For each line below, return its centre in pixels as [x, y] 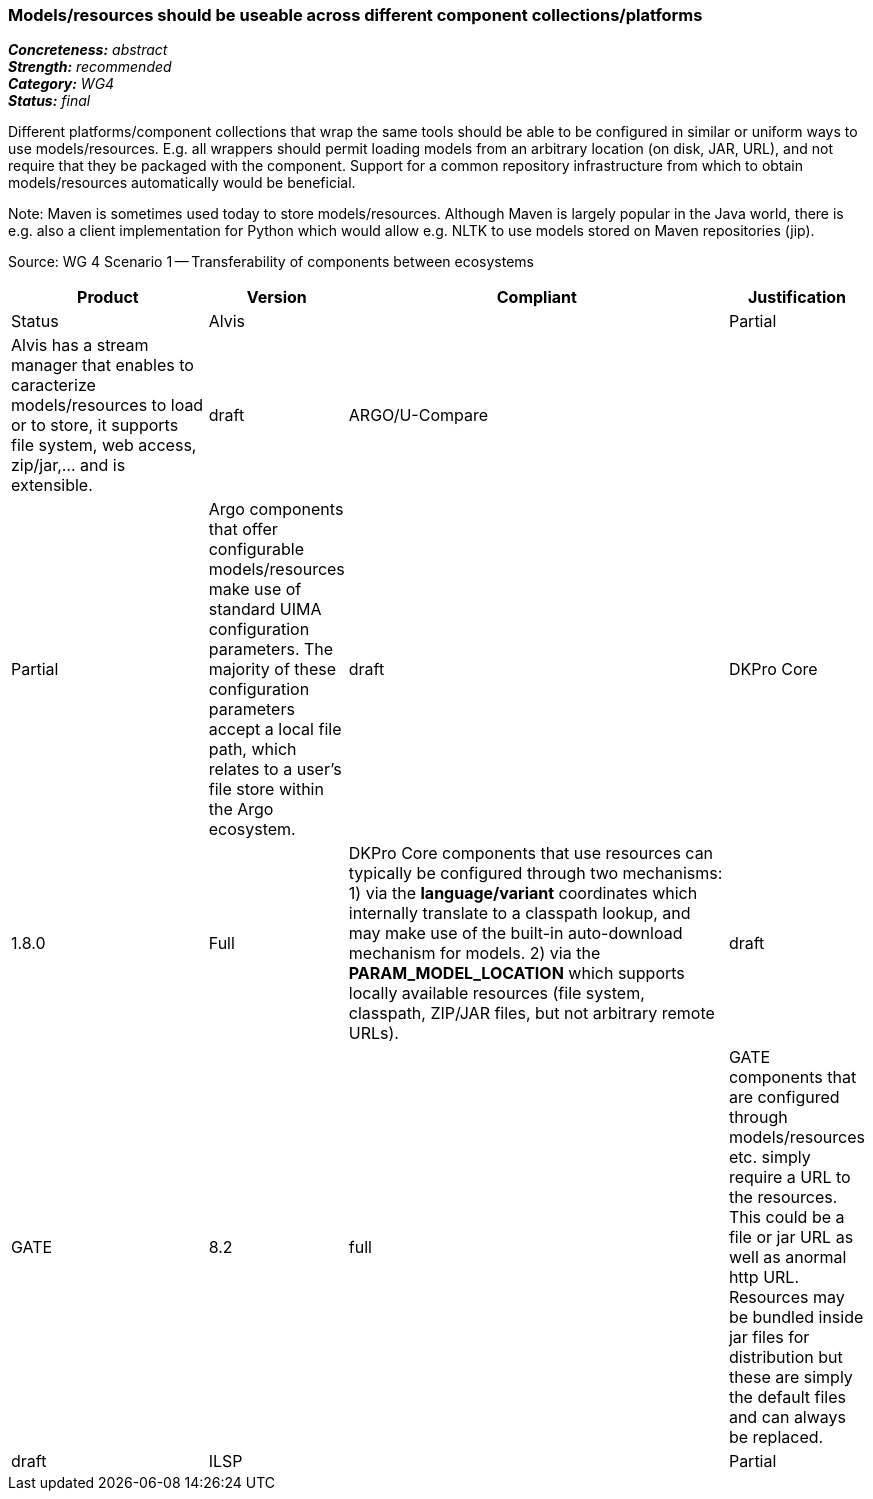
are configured [784, 1097]
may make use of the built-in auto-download [515, 933]
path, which [252, 749]
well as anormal [787, 1257]
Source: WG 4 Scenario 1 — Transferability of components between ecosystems [271, 262]
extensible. [52, 485]
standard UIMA [265, 609]
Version [276, 297]
